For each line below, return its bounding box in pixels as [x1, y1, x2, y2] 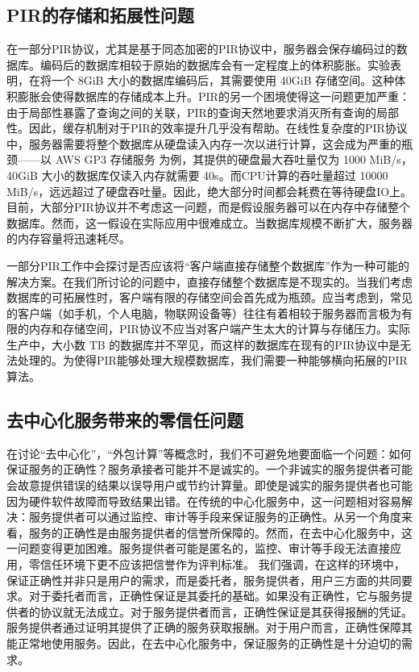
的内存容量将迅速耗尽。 [6, 230, 131, 247]
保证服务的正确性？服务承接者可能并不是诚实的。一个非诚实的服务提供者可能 [6, 461, 413, 478]
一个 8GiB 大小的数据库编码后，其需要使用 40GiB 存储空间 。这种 [51, 72, 395, 89]
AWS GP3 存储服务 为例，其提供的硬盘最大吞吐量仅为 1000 [55, 151, 366, 168]
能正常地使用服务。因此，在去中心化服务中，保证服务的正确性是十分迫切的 [6, 635, 401, 651]
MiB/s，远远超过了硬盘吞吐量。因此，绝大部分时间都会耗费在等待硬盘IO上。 [6, 182, 413, 199]
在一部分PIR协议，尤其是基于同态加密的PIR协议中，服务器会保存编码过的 [6, 40, 396, 57]
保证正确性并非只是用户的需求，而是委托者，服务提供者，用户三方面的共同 [6, 571, 401, 588]
